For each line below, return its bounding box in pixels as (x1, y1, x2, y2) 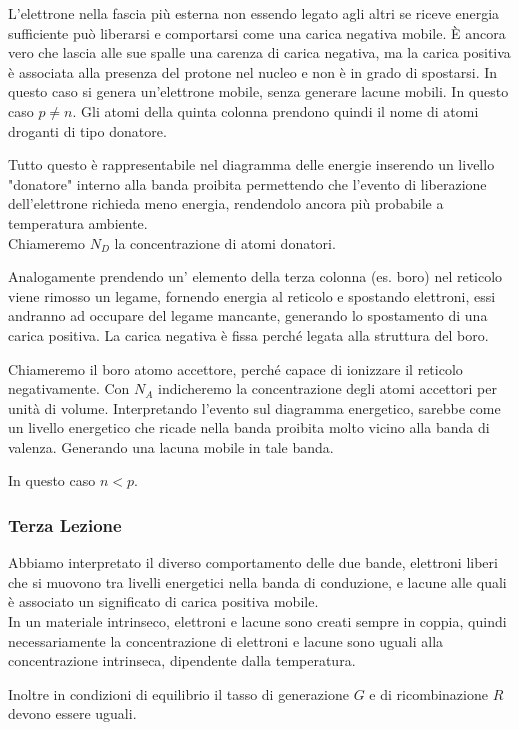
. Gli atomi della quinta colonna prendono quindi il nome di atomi (72, 100, 479, 121)
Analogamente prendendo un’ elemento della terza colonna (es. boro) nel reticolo (8, 266, 503, 287)
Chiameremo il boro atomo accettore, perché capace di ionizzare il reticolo (8, 358, 463, 379)
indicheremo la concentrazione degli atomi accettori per (158, 378, 497, 399)
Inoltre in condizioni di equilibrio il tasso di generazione (8, 683, 349, 704)
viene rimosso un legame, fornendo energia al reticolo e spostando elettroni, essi (8, 285, 496, 306)
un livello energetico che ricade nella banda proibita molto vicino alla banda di (8, 417, 490, 438)
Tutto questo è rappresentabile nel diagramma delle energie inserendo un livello (8, 154, 495, 175)
